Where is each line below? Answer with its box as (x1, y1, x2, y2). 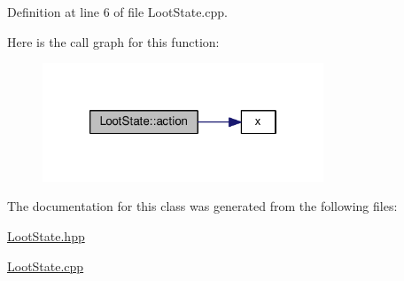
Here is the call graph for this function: (7, 32, 220, 51)
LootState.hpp (7, 227, 85, 246)
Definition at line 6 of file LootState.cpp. (7, 3, 228, 20)
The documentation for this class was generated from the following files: (7, 197, 398, 215)
